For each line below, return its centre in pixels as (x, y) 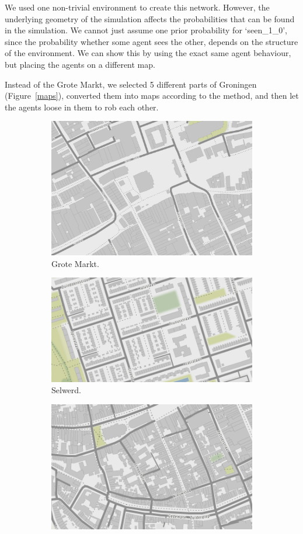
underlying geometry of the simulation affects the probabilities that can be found (150, 18)
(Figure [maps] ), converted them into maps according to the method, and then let (152, 96)
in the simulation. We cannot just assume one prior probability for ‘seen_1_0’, (146, 30)
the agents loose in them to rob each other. (82, 107)
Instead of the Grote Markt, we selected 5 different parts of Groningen (131, 84)
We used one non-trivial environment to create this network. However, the (137, 7)
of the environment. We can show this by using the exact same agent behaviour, (148, 53)
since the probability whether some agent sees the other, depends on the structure (151, 41)
